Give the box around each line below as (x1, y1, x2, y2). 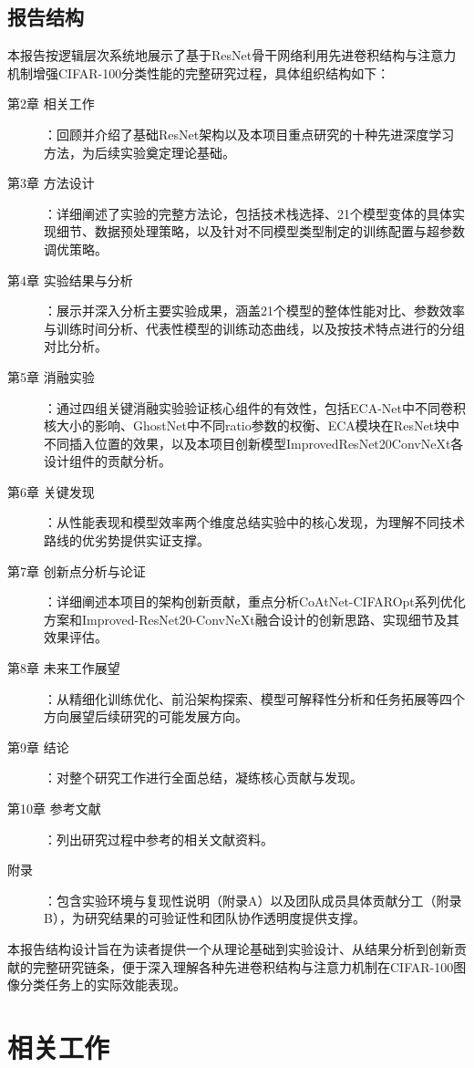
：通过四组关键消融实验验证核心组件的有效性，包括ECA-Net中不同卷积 (44, 398, 466, 417)
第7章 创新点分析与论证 (7, 561, 146, 580)
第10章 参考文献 (7, 799, 101, 818)
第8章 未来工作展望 (7, 658, 120, 678)
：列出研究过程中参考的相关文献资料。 (44, 829, 273, 848)
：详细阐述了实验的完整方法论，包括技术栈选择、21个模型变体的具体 (44, 203, 452, 223)
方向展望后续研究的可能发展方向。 (44, 707, 248, 726)
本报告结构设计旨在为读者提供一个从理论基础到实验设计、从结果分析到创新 (7, 938, 454, 958)
